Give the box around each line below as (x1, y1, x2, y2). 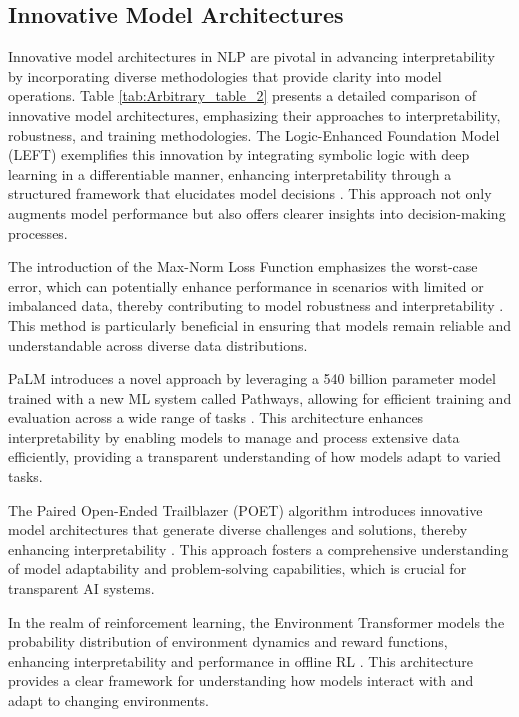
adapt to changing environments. (8, 690, 209, 711)
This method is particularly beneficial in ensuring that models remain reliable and (8, 314, 511, 335)
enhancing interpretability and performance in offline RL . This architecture (8, 650, 474, 671)
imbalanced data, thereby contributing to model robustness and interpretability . (8, 295, 504, 316)
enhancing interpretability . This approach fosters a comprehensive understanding (8, 538, 509, 559)
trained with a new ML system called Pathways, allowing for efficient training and (8, 387, 512, 408)
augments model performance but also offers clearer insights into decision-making (8, 202, 506, 223)
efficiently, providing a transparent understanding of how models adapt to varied (8, 446, 501, 467)
